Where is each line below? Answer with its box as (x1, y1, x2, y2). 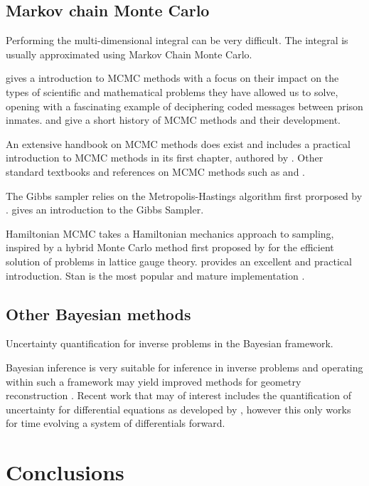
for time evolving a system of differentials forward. (6, 416, 225, 430)
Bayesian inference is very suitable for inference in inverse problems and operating (6, 359, 363, 374)
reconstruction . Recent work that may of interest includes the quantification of (6, 388, 351, 403)
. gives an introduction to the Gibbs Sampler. (6, 202, 204, 217)
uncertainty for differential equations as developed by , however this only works (6, 401, 351, 416)
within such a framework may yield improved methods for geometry (6, 374, 301, 389)
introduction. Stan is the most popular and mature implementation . (6, 268, 305, 282)
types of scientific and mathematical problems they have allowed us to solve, (6, 84, 338, 99)
